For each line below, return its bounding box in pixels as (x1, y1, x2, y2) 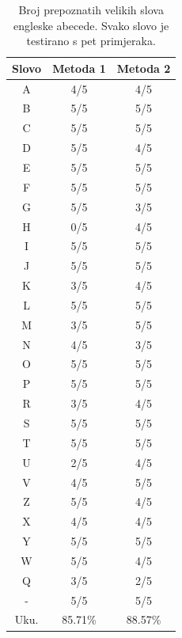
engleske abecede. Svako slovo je (13, 17, 169, 33)
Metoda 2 (116, 59, 171, 76)
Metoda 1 (52, 59, 106, 76)
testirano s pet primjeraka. (26, 32, 156, 49)
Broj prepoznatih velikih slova (18, 2, 164, 17)
